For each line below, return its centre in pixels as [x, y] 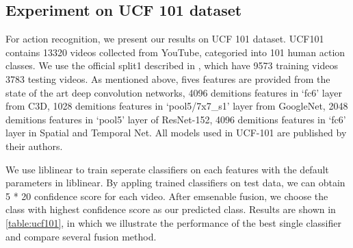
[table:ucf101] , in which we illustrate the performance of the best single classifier [173, 222]
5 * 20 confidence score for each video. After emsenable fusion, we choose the [167, 196]
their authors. [34, 146]
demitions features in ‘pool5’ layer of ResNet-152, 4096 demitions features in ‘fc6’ [176, 119]
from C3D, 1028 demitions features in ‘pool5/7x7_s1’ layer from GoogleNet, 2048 [177, 106]
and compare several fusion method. [81, 236]
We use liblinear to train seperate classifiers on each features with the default [167, 169]
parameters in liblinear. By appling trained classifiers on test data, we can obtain [175, 183]
